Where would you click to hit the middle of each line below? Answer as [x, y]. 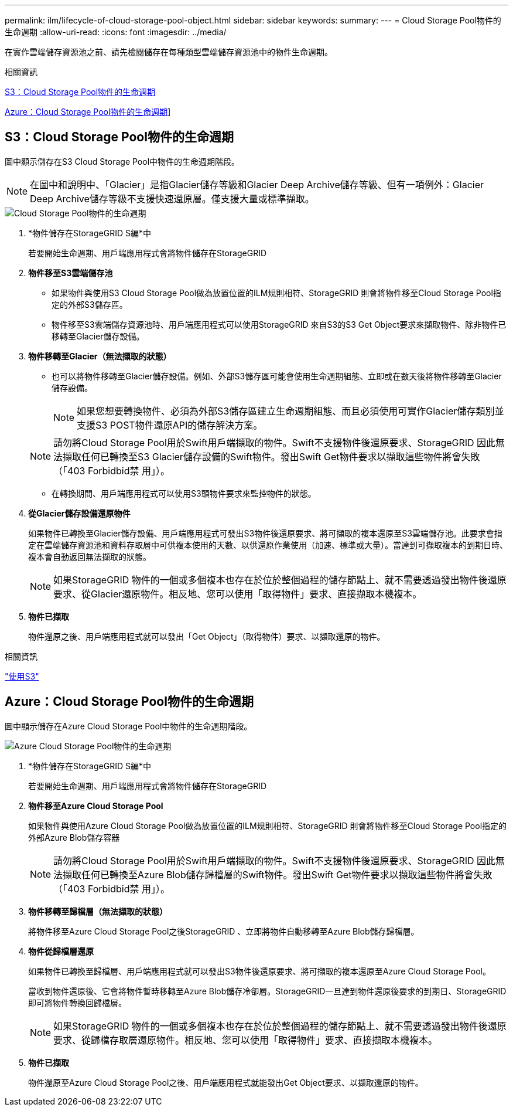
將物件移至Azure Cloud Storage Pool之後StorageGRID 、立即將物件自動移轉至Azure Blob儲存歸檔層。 [224, 931]
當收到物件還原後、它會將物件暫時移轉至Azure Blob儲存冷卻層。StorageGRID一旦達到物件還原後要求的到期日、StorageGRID [267, 991]
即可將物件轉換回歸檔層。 [77, 1003]
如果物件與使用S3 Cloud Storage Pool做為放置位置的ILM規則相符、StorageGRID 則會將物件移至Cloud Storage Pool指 [276, 293]
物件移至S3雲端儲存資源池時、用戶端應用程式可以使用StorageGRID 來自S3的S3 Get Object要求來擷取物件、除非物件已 [279, 324]
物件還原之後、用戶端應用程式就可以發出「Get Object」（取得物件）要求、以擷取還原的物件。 [207, 636]
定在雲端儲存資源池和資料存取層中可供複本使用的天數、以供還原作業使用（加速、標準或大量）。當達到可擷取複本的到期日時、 [268, 545]
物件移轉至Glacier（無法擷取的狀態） [100, 356]
